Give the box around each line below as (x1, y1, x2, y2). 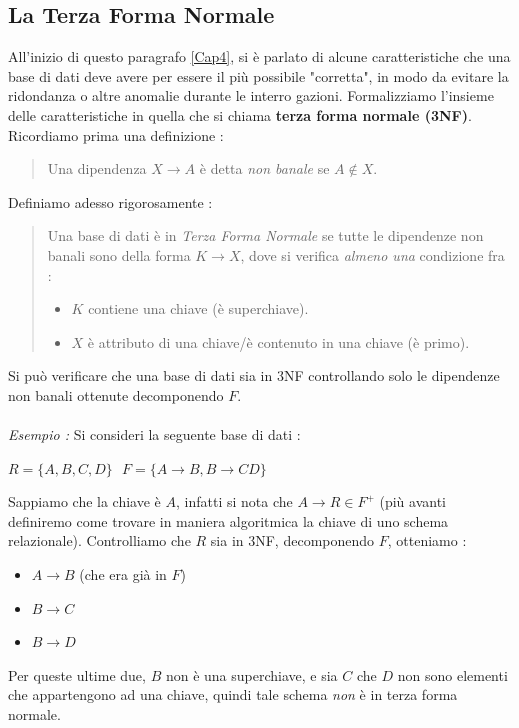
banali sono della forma (47, 244, 191, 265)
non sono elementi (397, 664, 508, 685)
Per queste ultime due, (8, 664, 146, 685)
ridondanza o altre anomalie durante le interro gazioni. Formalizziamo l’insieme (8, 85, 494, 106)
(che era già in (79, 564, 167, 585)
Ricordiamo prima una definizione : (8, 124, 224, 145)
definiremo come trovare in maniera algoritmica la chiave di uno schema (8, 510, 449, 531)
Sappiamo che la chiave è (8, 491, 161, 512)
